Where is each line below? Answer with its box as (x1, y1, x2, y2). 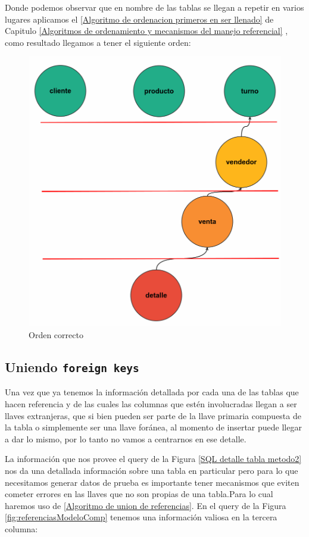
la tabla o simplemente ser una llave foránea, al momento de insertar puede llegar (5, 421, 302, 433)
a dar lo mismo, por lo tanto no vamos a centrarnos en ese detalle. (5, 432, 246, 445)
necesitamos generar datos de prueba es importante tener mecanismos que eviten (5, 476, 299, 488)
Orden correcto (29, 329, 83, 341)
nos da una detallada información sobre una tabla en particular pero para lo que (5, 464, 298, 476)
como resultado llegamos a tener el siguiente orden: (5, 36, 191, 48)
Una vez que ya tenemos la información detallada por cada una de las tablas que (5, 386, 299, 398)
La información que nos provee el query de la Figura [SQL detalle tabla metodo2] (5, 452, 302, 465)
